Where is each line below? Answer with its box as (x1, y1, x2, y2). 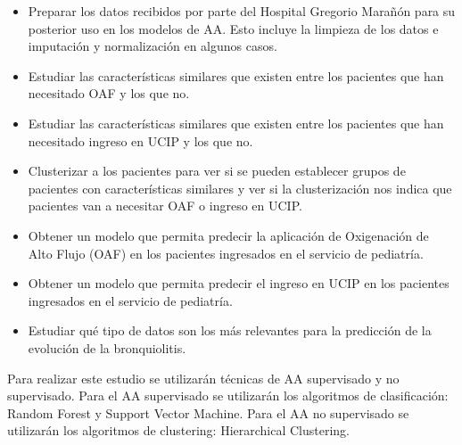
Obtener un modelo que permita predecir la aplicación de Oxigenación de (28, 226, 429, 244)
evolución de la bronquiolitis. (28, 338, 186, 357)
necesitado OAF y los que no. (28, 84, 190, 103)
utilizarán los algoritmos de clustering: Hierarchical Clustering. (7, 421, 351, 440)
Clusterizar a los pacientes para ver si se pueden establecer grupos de (28, 161, 406, 180)
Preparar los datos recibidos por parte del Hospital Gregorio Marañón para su (28, 2, 456, 20)
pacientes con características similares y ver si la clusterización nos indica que (28, 178, 452, 197)
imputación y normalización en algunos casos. (28, 37, 277, 55)
